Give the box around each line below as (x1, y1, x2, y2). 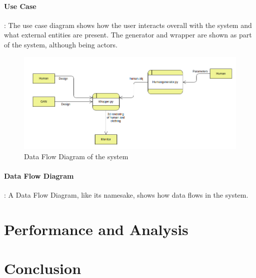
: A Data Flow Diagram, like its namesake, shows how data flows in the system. (4, 190, 248, 200)
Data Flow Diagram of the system (24, 151, 128, 161)
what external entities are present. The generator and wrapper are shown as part (4, 29, 252, 40)
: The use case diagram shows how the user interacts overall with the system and (4, 19, 252, 30)
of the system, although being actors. (4, 39, 117, 49)
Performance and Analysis (4, 219, 188, 239)
